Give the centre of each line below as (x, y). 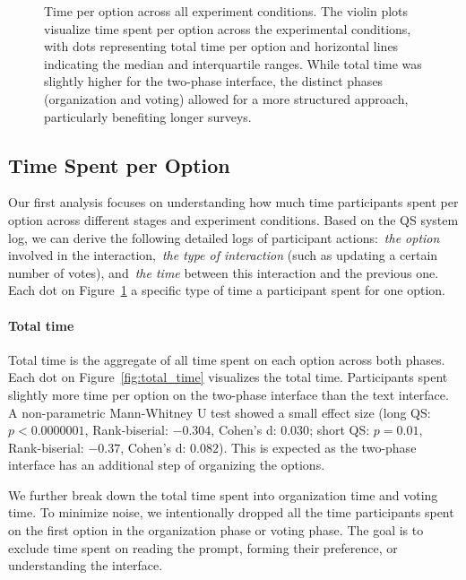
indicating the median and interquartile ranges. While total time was (233, 63)
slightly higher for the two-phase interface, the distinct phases (214, 81)
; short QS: (340, 430)
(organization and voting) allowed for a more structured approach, (226, 98)
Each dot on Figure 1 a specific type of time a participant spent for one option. (227, 290)
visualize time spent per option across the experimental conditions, (228, 28)
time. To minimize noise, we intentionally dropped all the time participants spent (231, 512)
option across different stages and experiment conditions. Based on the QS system (233, 219)
